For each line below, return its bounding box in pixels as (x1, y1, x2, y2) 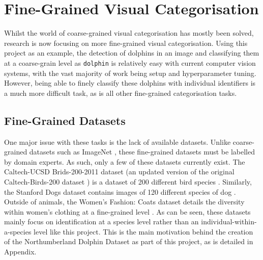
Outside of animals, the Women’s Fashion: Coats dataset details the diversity (4, 196, 245, 207)
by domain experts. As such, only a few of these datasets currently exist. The (4, 156, 245, 167)
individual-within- (201, 216, 257, 227)
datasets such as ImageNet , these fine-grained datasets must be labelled (29, 146, 255, 157)
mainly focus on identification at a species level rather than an (4, 216, 199, 227)
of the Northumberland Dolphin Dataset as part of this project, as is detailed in (4, 236, 253, 247)
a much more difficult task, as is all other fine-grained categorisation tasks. (4, 87, 237, 98)
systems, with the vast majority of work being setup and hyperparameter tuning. (4, 67, 256, 78)
